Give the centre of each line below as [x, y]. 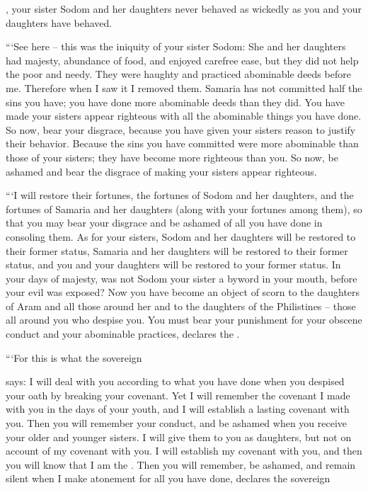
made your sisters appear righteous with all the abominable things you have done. [184, 116]
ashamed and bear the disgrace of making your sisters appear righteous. [161, 171]
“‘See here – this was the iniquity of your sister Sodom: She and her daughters [176, 46]
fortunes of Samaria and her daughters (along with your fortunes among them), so [184, 209]
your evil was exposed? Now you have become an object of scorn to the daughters [183, 292]
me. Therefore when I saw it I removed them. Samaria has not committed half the [184, 87]
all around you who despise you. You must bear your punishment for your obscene [184, 320]
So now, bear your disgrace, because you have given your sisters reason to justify [181, 129]
